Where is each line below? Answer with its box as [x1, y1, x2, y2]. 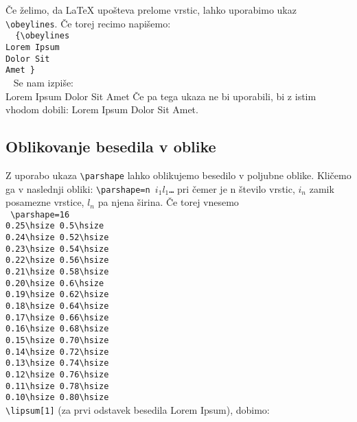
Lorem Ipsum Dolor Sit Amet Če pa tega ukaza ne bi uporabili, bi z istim [5, 89, 316, 103]
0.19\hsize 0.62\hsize [5, 290, 109, 300]
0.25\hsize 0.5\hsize [5, 221, 104, 231]
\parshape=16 [10, 209, 70, 220]
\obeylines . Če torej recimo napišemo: [5, 16, 171, 30]
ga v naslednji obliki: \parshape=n [5, 181, 150, 196]
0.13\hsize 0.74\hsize [5, 358, 109, 368]
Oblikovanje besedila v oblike [5, 136, 216, 157]
